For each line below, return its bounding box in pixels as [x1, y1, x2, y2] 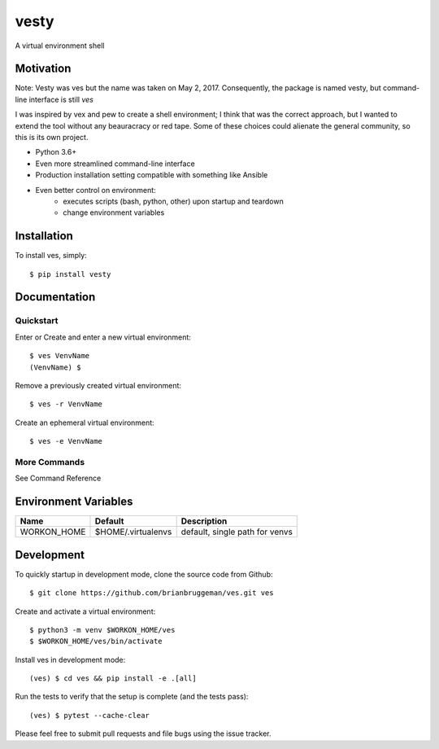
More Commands [15, 456, 85, 467]
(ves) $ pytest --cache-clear [29, 711, 150, 720]
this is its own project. [15, 133, 89, 142]
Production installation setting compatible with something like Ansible [35, 170, 268, 180]
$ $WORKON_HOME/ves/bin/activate [29, 637, 163, 646]
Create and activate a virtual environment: [15, 607, 156, 616]
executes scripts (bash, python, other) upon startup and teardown [63, 196, 284, 206]
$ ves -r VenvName [29, 400, 103, 409]
